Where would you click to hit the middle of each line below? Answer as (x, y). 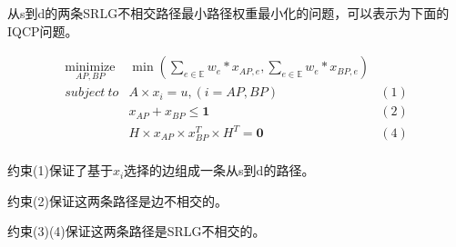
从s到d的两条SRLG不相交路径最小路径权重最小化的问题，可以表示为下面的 (228, 13)
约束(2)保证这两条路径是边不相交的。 (117, 200)
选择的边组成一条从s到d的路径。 (219, 170)
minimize (90, 68)
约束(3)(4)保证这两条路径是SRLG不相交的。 (137, 231)
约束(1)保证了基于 (60, 170)
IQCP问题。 (43, 30)
